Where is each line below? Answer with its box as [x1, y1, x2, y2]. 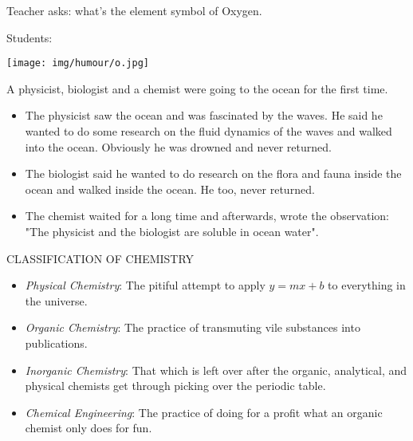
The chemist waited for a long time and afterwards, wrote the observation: [25, 207, 389, 224]
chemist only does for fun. [25, 419, 152, 436]
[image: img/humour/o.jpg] [6, 57, 149, 69]
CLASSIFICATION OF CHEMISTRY [6, 250, 195, 266]
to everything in [328, 277, 406, 293]
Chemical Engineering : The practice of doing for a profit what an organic [25, 404, 383, 420]
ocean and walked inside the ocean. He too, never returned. [25, 180, 315, 197]
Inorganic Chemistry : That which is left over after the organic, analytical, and [25, 361, 407, 378]
